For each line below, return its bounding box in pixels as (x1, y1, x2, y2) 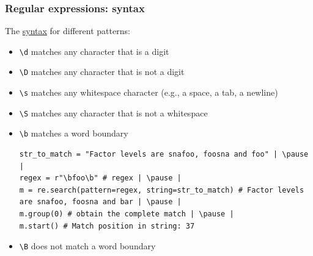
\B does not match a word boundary (19, 240, 156, 252)
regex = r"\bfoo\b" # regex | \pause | (19, 174, 182, 183)
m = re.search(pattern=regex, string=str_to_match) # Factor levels (19, 185, 304, 194)
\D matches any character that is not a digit (19, 65, 185, 78)
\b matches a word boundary (19, 127, 128, 140)
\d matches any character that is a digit (19, 44, 169, 57)
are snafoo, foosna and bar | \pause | (19, 197, 182, 207)
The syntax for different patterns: (5, 24, 130, 37)
